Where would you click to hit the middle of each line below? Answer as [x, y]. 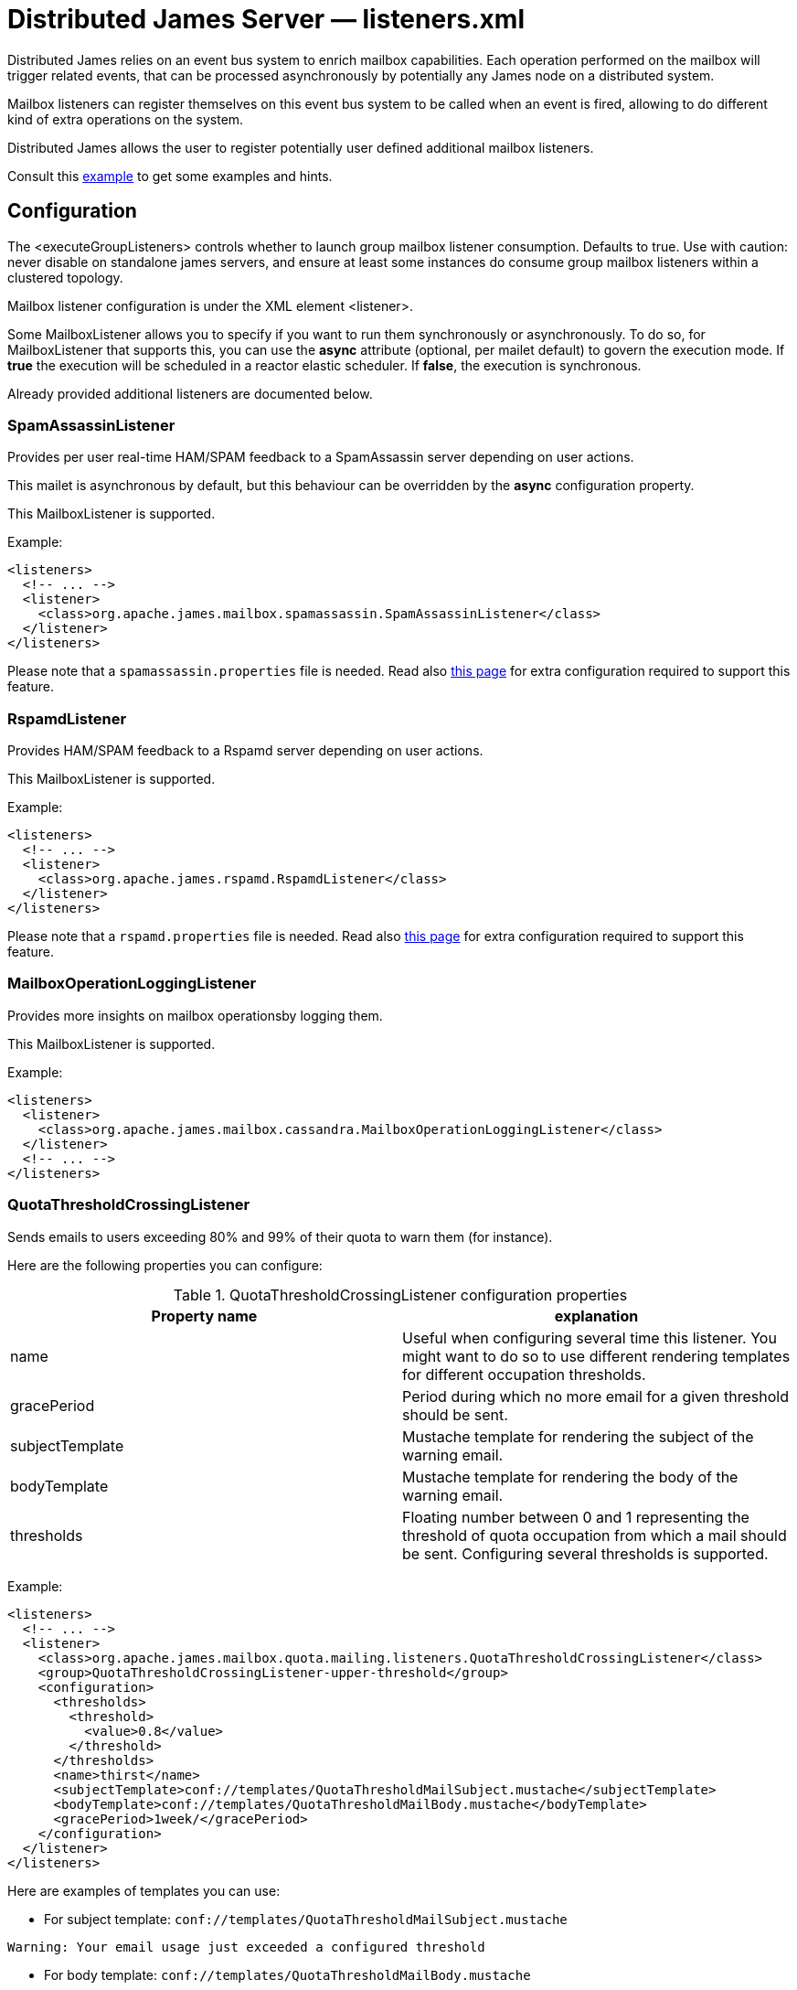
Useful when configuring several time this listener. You [590, 1337]
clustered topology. [65, 277]
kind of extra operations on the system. [126, 119]
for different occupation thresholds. [524, 1374]
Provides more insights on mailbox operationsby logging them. [195, 1015]
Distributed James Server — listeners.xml [266, 19]
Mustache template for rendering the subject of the [578, 1436]
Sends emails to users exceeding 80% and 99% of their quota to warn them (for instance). [280, 1236]
